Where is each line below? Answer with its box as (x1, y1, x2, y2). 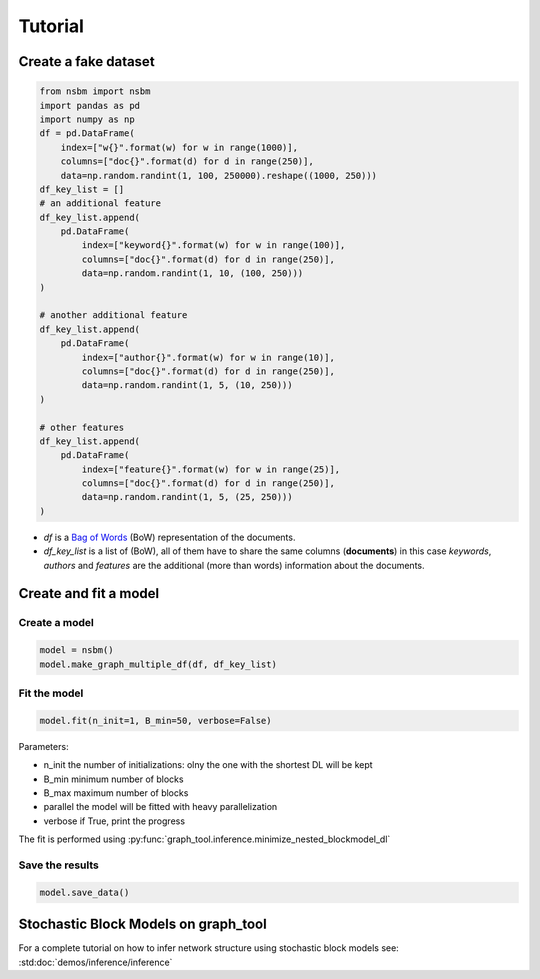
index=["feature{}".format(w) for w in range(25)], (81, 463, 341, 475)
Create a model (18, 616, 95, 630)
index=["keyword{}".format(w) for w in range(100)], (81, 240, 346, 251)
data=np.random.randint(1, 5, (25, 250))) (81, 491, 294, 503)
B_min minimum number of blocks (43, 773, 184, 785)
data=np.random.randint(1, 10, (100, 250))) (81, 268, 304, 279)
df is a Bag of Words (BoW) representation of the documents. (43, 531, 296, 543)
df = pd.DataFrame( (39, 128, 135, 139)
